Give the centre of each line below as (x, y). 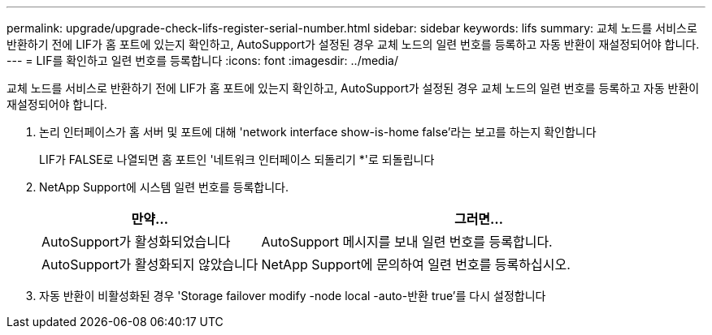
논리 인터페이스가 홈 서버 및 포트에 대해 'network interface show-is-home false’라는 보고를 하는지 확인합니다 (318, 132)
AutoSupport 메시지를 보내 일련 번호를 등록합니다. (407, 242)
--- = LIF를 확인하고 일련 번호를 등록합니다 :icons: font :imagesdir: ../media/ (202, 60)
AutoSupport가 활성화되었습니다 (136, 242)
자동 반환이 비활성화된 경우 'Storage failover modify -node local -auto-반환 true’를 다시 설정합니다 (293, 296)
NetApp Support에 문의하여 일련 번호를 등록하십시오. (416, 264)
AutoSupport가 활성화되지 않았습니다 (150, 264)
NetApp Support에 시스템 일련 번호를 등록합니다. (164, 187)
